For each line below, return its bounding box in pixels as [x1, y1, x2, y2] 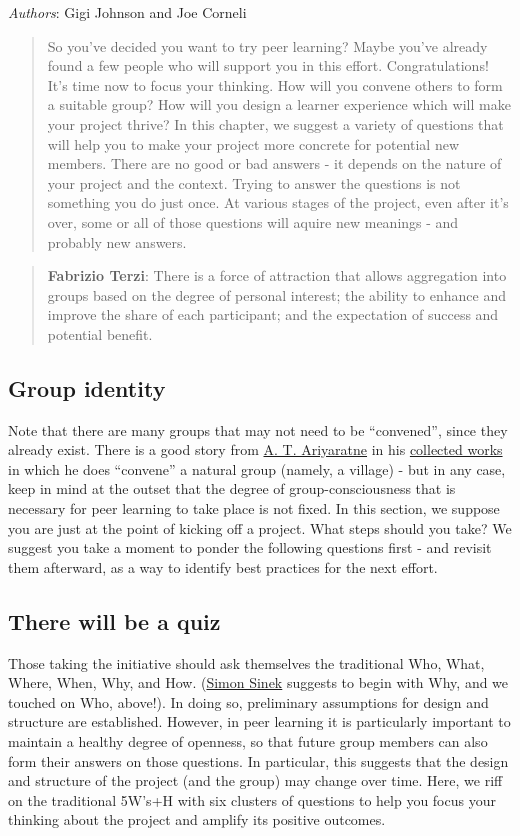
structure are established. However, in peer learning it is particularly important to [8, 711, 511, 732]
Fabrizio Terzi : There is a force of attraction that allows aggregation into [47, 265, 507, 286]
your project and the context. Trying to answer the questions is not [47, 172, 461, 193]
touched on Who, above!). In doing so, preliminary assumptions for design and [8, 691, 489, 712]
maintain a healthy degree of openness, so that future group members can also [8, 731, 488, 752]
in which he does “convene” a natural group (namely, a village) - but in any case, [8, 458, 506, 479]
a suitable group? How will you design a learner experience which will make [47, 94, 511, 115]
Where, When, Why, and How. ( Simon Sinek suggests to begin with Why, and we [8, 672, 509, 693]
